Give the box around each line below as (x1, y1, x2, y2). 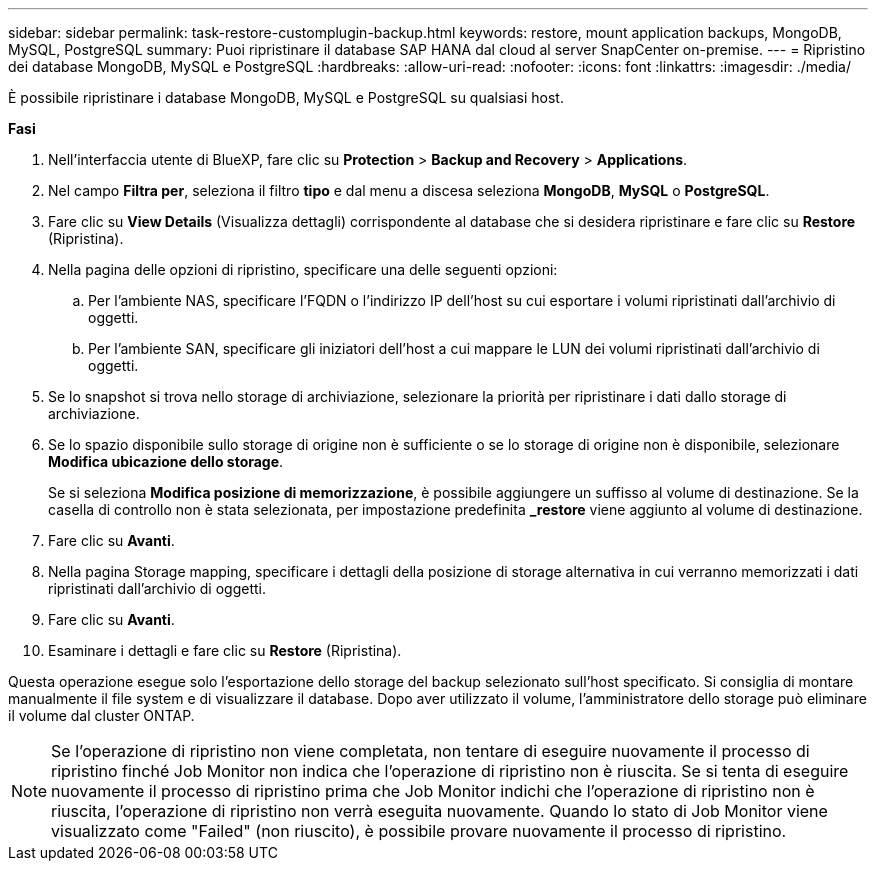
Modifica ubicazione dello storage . (48, 453, 284, 470)
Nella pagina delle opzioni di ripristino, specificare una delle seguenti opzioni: (48, 261, 558, 278)
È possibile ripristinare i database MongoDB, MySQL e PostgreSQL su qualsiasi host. (8, 89, 564, 106)
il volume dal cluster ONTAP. (8, 707, 195, 724)
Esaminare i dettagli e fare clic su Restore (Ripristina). (48, 642, 402, 659)
